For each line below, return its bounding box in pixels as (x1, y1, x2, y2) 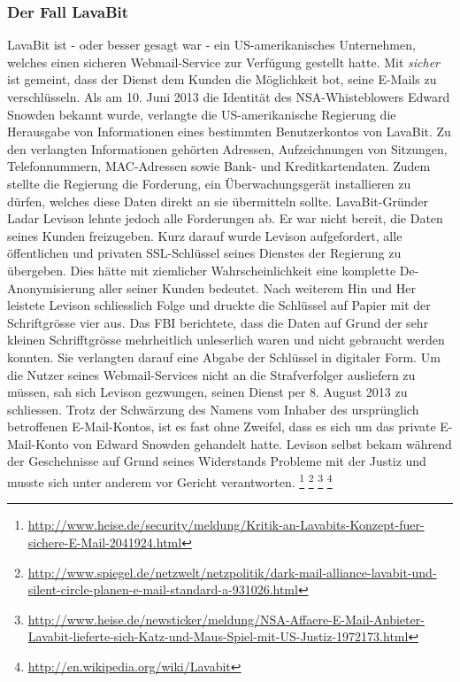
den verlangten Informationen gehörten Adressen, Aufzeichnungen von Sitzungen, (7, 139, 448, 158)
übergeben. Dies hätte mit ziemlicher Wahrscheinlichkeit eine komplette (7, 260, 396, 279)
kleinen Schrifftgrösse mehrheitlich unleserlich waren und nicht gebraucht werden (7, 330, 445, 349)
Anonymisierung (7, 278, 96, 297)
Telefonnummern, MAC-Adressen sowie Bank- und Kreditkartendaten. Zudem (7, 157, 431, 175)
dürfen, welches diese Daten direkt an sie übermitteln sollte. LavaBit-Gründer (7, 191, 429, 210)
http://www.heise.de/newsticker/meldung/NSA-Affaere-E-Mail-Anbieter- (27, 609, 425, 628)
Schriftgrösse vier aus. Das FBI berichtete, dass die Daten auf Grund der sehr (7, 313, 429, 331)
